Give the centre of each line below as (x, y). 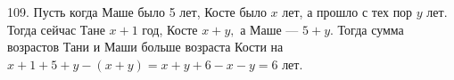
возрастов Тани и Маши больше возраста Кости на (145, 47)
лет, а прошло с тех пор (347, 12)
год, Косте (170, 29)
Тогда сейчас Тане (56, 29)
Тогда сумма (371, 29)
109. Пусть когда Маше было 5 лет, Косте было (137, 12)
